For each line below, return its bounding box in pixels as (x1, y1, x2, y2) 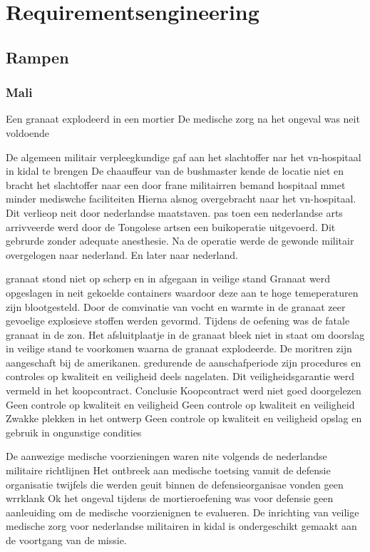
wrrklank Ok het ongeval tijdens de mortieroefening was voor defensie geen (6, 491, 334, 506)
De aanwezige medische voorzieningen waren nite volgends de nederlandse (6, 449, 327, 464)
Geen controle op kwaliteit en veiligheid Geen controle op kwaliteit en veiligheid (6, 397, 355, 412)
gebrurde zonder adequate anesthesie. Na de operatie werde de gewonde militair (6, 233, 354, 248)
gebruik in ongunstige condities (6, 424, 142, 439)
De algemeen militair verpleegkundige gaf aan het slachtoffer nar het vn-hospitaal (6, 149, 361, 164)
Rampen (6, 46, 69, 68)
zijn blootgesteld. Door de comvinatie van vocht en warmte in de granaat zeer (6, 299, 346, 314)
